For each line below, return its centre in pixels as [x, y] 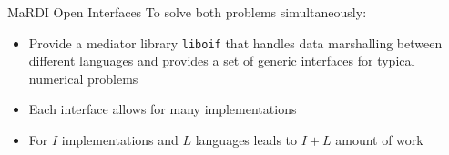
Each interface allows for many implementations [163, 109]
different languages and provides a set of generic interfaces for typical [222, 61]
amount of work [379, 140]
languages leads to [246, 140]
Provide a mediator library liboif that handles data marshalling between [235, 42]
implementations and [120, 140]
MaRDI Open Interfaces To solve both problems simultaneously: [187, 12]
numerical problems [83, 78]
